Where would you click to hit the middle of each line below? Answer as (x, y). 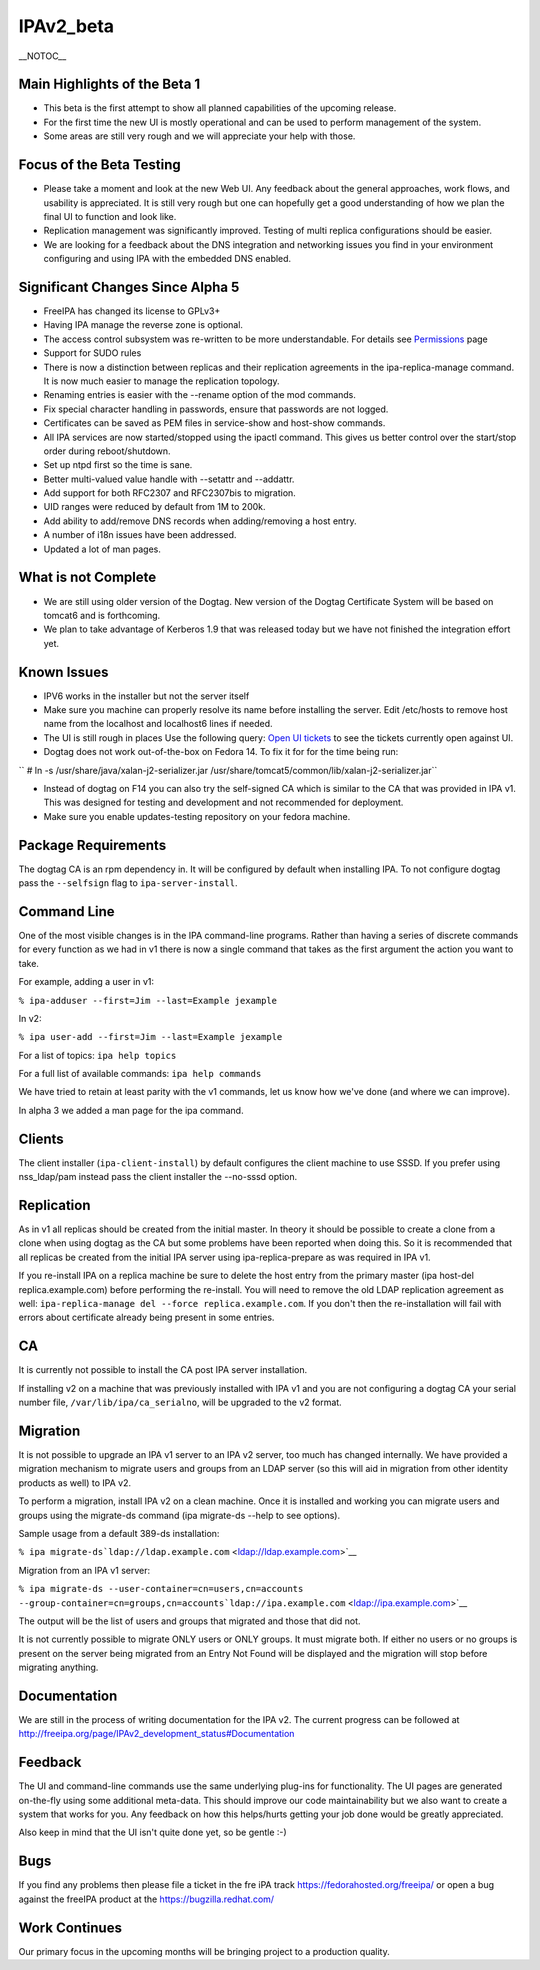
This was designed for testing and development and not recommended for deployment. (223, 802)
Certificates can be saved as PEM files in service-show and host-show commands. (214, 423)
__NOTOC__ (42, 56)
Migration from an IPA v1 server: (84, 1570)
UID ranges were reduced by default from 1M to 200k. (154, 507)
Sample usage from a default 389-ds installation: (119, 1533)
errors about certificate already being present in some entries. (146, 1317)
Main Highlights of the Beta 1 (109, 84)
